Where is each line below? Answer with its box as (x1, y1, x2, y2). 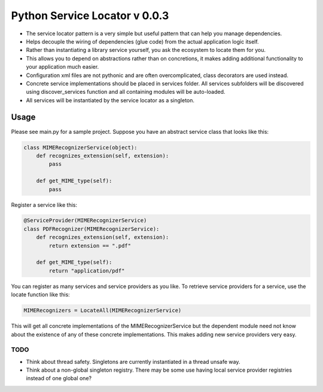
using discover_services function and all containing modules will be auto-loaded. (26, 88, 226, 96)
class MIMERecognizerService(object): (23, 144, 138, 151)
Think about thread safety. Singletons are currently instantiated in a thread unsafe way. (26, 358, 240, 365)
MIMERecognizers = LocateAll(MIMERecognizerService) (23, 307, 182, 314)
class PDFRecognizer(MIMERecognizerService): (23, 225, 160, 232)
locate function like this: (11, 291, 70, 298)
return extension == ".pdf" (48, 242, 132, 249)
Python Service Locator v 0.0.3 (11, 9, 169, 22)
